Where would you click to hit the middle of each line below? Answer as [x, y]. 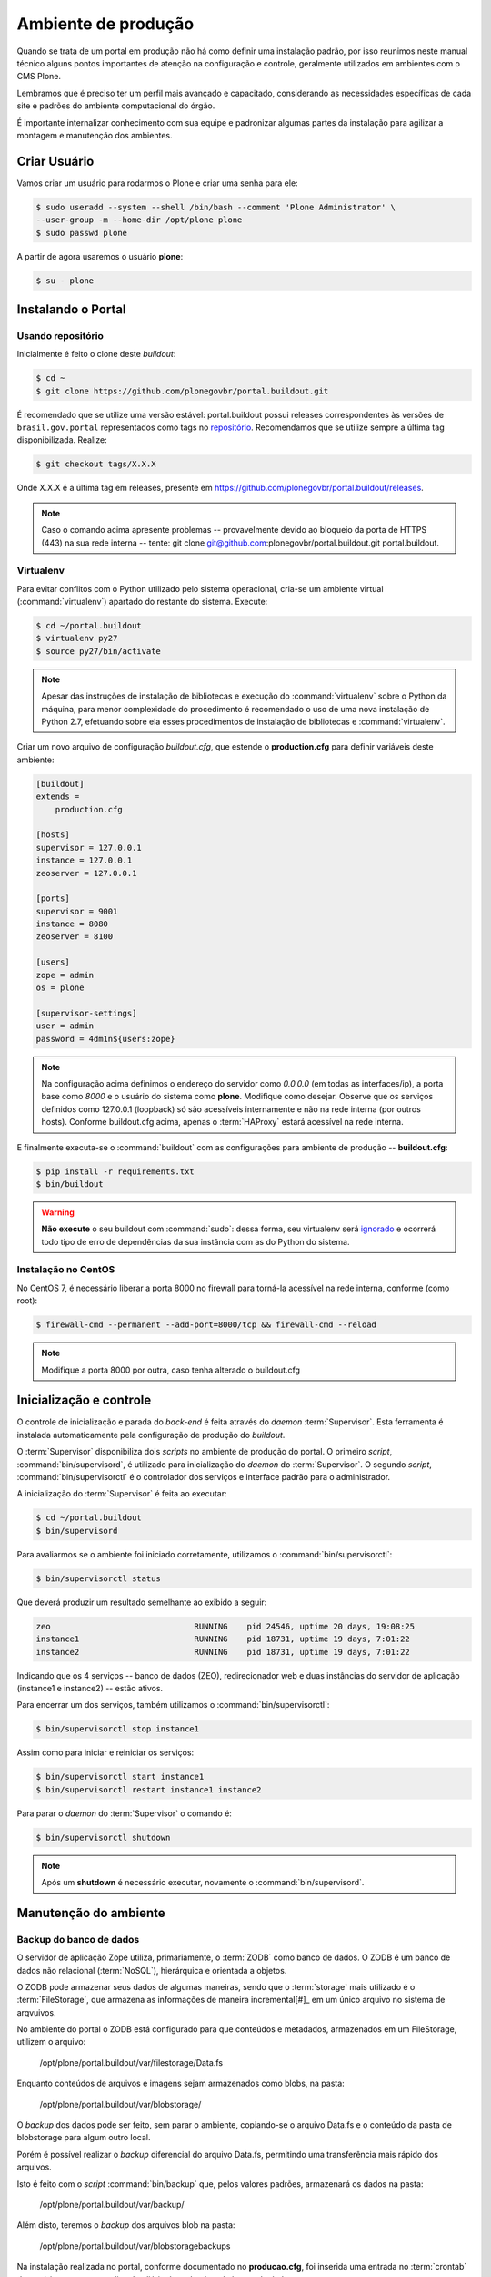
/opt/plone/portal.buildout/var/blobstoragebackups [135, 2246]
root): [27, 1301]
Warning [58, 1212]
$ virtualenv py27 [77, 638]
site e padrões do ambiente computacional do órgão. [116, 106]
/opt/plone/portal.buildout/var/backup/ [112, 2204]
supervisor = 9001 [77, 911]
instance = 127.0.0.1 [84, 860]
